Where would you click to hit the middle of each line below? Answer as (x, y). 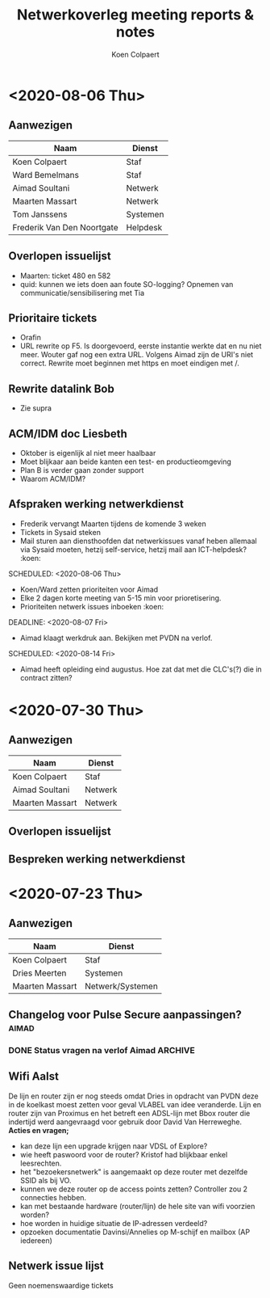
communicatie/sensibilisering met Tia (82, 293)
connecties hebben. (53, 1197)
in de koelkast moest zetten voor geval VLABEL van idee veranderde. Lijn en (135, 1104)
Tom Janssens (40, 214)
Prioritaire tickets (53, 318)
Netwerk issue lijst (56, 1266)
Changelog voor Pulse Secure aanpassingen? (125, 1015)
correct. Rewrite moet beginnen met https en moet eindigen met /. (130, 363)
